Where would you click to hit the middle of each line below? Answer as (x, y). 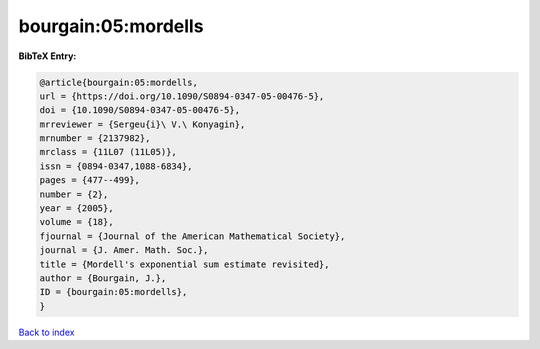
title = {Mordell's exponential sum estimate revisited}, (184, 264)
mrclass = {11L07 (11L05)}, (108, 152)
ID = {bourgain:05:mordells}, (113, 292)
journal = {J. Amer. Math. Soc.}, (124, 250)
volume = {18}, (76, 222)
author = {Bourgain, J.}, (103, 278)
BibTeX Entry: (47, 56)
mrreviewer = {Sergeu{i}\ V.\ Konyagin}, (142, 124)
